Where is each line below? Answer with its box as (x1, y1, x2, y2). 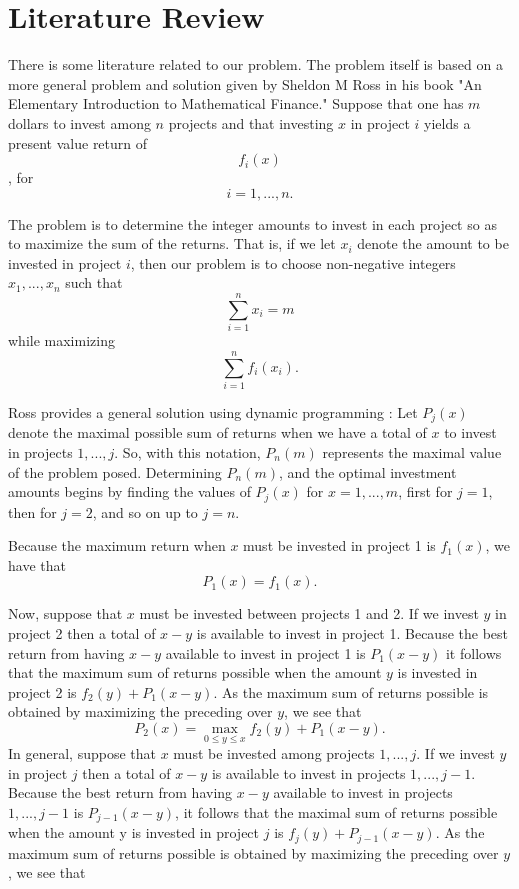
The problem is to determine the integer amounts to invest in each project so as (8, 213, 497, 234)
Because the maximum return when (8, 535, 226, 556)
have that (8, 554, 66, 575)
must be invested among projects (173, 743, 375, 764)
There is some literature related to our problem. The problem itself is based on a (8, 54, 503, 75)
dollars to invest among (8, 112, 151, 133)
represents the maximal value (322, 441, 502, 462)
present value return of (8, 132, 148, 153)
